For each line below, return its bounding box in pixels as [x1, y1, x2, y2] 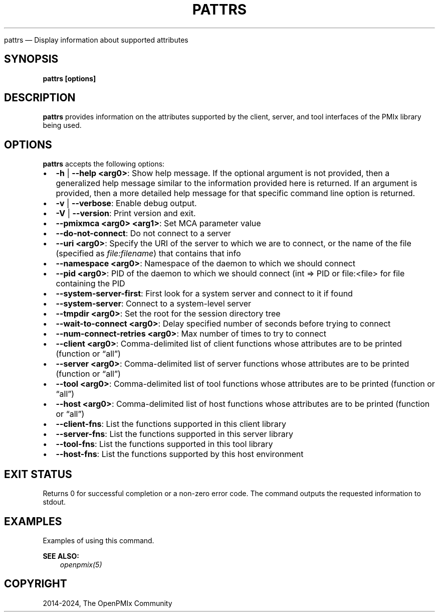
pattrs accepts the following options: [43, 160, 165, 169]
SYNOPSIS [4, 53, 59, 66]
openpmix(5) [60, 560, 102, 569]
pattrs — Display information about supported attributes [4, 35, 188, 44]
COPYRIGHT [4, 577, 67, 590]
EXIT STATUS [4, 468, 72, 481]
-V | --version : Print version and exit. [56, 208, 196, 219]
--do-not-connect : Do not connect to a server [56, 228, 231, 239]
